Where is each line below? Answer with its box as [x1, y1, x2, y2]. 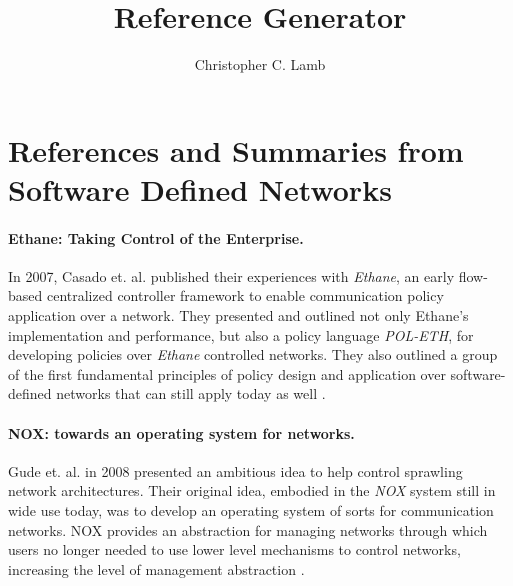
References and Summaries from [8, 129, 464, 170]
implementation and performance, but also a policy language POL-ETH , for [8, 324, 474, 345]
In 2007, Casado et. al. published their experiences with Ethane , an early [8, 265, 455, 286]
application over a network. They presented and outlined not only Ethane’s [8, 305, 469, 326]
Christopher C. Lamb [194, 54, 326, 75]
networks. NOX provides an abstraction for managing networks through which [8, 519, 488, 540]
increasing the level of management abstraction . [8, 558, 305, 579]
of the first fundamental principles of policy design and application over [8, 363, 446, 384]
